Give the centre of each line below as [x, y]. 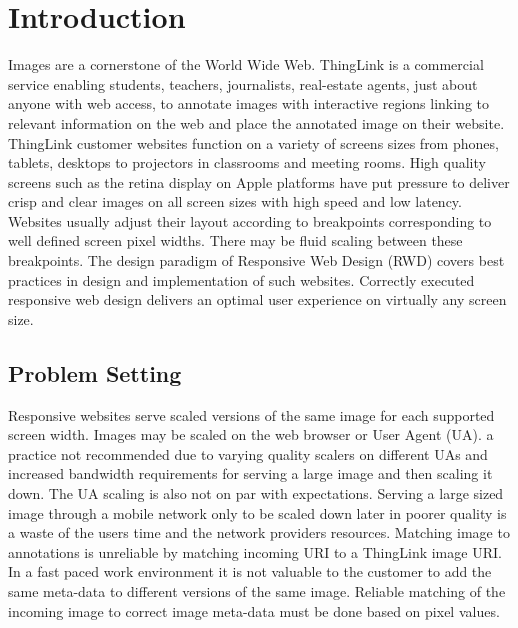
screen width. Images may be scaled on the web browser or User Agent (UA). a [251, 434]
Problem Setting [95, 372]
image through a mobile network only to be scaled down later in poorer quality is [257, 512]
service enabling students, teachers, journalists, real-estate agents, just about [243, 83]
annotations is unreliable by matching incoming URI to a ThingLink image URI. [255, 551]
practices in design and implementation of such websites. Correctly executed [241, 279]
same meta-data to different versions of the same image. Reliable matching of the [257, 590]
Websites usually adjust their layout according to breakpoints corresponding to [250, 220]
